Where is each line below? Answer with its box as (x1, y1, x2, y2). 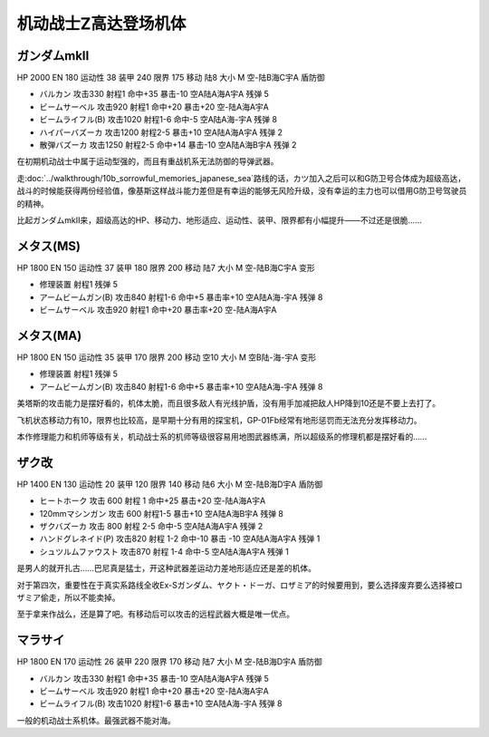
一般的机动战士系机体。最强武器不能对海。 (16, 714, 176, 725)
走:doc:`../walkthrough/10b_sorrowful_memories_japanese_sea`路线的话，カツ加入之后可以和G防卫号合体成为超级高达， (16, 172, 466, 183)
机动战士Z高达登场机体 (16, 14, 187, 34)
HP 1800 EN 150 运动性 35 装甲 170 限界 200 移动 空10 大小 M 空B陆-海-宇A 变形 (16, 352, 317, 363)
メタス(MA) (16, 327, 82, 344)
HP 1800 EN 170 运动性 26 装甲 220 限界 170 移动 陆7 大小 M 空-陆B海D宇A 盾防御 (16, 656, 322, 667)
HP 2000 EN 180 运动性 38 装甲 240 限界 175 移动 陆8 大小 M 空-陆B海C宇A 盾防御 (16, 73, 325, 83)
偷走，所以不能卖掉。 (40, 592, 120, 603)
